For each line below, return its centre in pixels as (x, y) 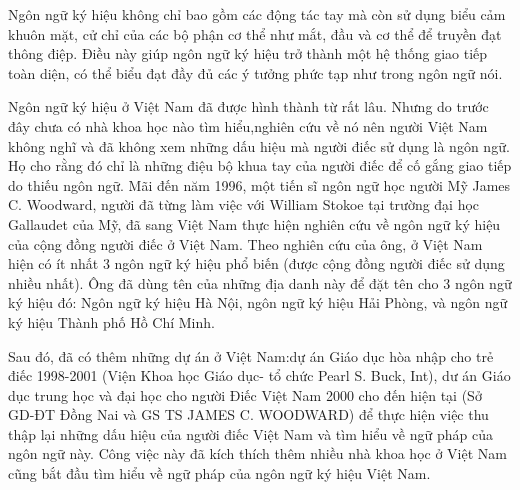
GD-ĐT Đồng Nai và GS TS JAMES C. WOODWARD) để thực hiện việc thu (248, 414)
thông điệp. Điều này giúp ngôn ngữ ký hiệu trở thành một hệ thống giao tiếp (248, 53)
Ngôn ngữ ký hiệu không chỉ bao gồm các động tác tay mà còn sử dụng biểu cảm (257, 14)
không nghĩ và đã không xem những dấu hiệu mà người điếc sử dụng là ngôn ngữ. (259, 145)
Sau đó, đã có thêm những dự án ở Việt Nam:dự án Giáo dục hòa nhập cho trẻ (251, 355)
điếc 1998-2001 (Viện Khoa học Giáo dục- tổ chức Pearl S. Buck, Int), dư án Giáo (259, 375)
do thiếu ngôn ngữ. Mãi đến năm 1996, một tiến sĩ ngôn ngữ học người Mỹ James (259, 184)
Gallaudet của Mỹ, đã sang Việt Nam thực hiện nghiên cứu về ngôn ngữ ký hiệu (254, 223)
